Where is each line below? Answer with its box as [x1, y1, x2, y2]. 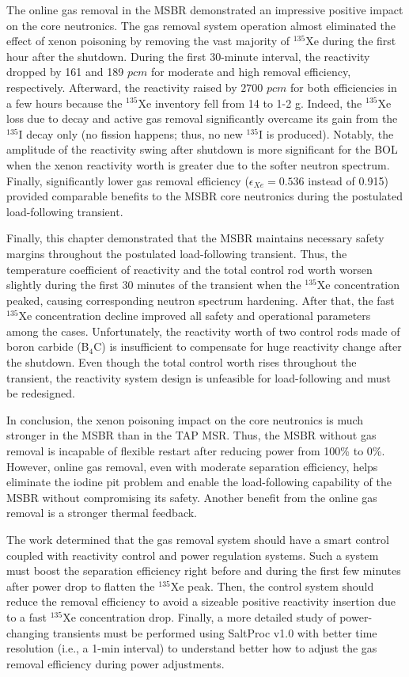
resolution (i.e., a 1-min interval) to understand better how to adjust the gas [6, 640, 377, 656]
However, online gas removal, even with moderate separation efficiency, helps [6, 458, 378, 474]
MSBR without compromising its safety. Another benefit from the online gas [6, 489, 377, 505]
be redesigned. [6, 385, 75, 401]
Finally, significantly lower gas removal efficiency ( [6, 172, 249, 188]
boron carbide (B [6, 338, 89, 355]
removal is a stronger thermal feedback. [6, 504, 198, 521]
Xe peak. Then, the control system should [170, 577, 374, 594]
